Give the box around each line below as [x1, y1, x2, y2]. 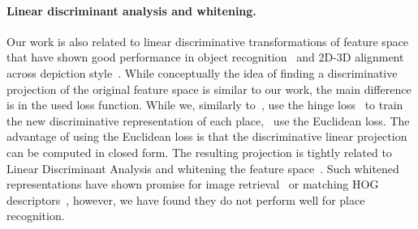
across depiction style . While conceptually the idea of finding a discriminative [6, 64, 398, 81]
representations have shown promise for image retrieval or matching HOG [6, 176, 379, 193]
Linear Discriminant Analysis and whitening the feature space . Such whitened [6, 159, 399, 176]
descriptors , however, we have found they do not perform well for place [6, 191, 365, 208]
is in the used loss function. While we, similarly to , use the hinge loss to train [6, 96, 403, 113]
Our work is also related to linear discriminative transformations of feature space [6, 32, 409, 49]
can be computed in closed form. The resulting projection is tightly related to [6, 143, 392, 160]
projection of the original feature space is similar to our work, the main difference [6, 80, 412, 97]
